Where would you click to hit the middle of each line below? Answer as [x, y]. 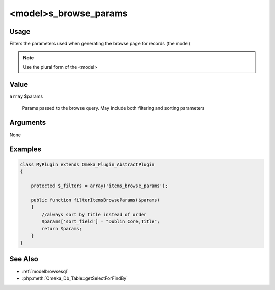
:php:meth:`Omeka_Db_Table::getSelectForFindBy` [75, 278]
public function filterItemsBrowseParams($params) [95, 200]
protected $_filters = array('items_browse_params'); [99, 186]
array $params [26, 96]
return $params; [62, 229]
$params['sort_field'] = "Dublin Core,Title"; [101, 221]
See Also [24, 259]
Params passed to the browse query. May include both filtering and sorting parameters [113, 108]
